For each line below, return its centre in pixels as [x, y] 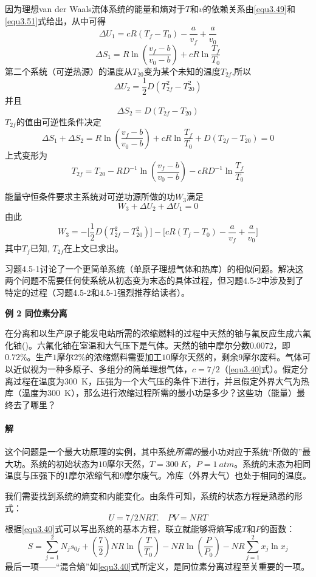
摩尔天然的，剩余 [204, 357]
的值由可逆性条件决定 [59, 121]
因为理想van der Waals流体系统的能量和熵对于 [95, 9]
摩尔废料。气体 [273, 357]
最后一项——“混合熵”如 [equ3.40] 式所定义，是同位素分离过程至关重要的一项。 [157, 566]
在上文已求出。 [94, 248]
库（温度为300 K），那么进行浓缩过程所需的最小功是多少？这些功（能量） [151, 393]
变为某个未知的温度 [182, 71]
